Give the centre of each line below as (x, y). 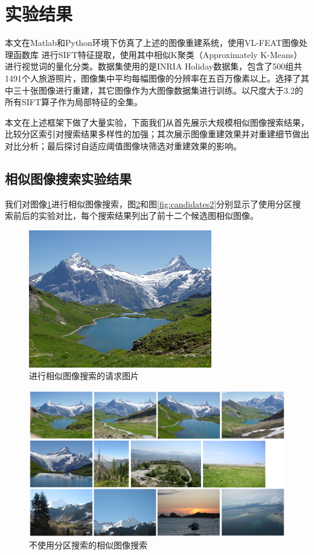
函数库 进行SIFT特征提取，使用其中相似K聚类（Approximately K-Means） (158, 54)
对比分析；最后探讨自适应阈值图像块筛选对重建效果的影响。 (123, 145)
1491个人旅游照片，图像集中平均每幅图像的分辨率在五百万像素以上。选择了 (153, 78)
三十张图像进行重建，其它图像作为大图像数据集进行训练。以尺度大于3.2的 (158, 90)
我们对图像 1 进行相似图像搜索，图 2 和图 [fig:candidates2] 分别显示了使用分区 (149, 203)
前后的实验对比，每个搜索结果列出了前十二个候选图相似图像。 (136, 216)
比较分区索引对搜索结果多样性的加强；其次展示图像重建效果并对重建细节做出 (157, 134)
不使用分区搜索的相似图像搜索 (88, 545)
